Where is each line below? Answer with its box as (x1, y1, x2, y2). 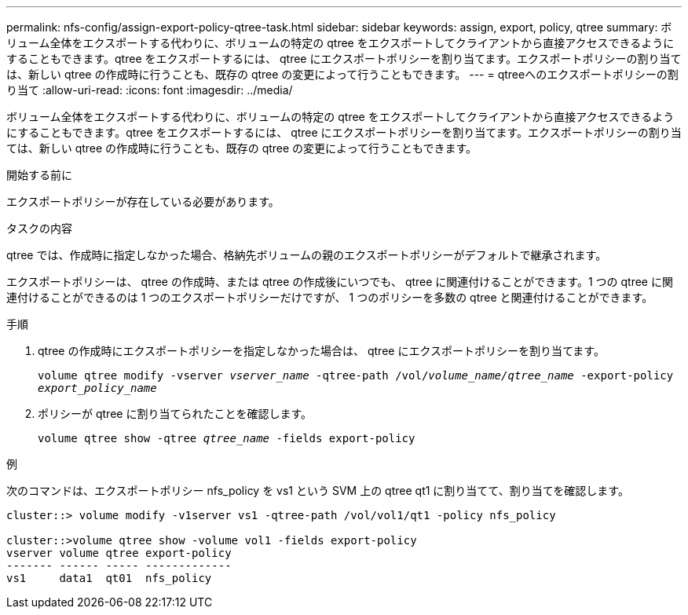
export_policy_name (38, 382, 157, 394)
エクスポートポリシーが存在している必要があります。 (6, 195, 280, 208)
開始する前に (6, 168, 72, 181)
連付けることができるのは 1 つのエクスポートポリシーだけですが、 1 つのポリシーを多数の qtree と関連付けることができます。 (6, 291, 653, 304)
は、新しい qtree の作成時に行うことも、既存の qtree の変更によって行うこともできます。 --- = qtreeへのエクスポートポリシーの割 (6, 68, 679, 81)
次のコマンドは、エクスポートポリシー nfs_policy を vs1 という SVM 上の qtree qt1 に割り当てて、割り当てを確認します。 (6, 484, 629, 497)
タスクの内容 (6, 221, 72, 235)
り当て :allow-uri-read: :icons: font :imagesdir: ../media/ (6, 83, 293, 97)
